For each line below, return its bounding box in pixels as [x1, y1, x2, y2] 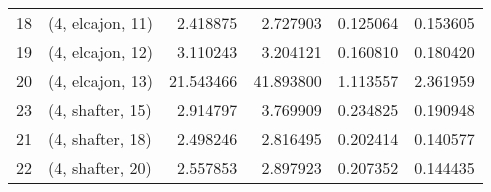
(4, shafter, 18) [48, 127, 152, 150]
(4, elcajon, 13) [48, 69, 153, 92]
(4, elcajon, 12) [48, 40, 153, 63]
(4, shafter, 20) [48, 156, 152, 179]
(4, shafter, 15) [48, 98, 152, 121]
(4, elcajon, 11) [48, 11, 153, 34]
